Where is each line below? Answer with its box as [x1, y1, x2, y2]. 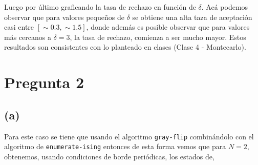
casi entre [4, 22, 34, 32]
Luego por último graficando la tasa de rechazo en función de [4, 2, 196, 12]
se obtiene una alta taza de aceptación [132, 11, 252, 22]
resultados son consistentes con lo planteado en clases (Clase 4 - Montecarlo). [4, 42, 246, 52]
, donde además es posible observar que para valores [86, 22, 250, 32]
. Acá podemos [201, 2, 248, 12]
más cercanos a [4, 31, 51, 42]
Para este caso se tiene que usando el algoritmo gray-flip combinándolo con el [4, 131, 254, 141]
